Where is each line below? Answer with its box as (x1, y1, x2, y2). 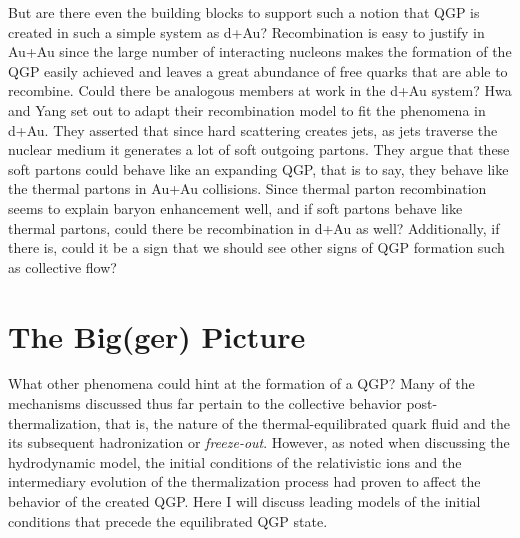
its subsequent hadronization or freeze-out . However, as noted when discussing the (8, 432, 510, 453)
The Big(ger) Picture (8, 315, 306, 356)
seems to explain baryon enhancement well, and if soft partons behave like (8, 197, 463, 218)
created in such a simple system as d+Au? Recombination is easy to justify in (8, 21, 485, 42)
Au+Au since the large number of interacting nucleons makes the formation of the (8, 41, 512, 62)
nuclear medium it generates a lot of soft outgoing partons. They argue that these (8, 139, 510, 160)
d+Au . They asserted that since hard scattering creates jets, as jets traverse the (8, 119, 498, 140)
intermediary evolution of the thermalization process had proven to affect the (8, 471, 481, 492)
